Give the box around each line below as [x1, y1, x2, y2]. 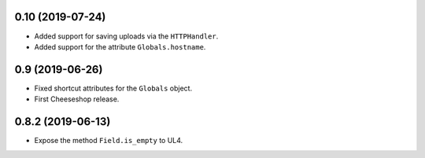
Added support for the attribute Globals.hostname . [34, 42, 206, 51]
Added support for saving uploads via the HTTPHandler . [34, 31, 219, 41]
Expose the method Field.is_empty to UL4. [34, 136, 183, 145]
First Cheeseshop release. [34, 94, 120, 104]
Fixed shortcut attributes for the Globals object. [34, 83, 193, 93]
